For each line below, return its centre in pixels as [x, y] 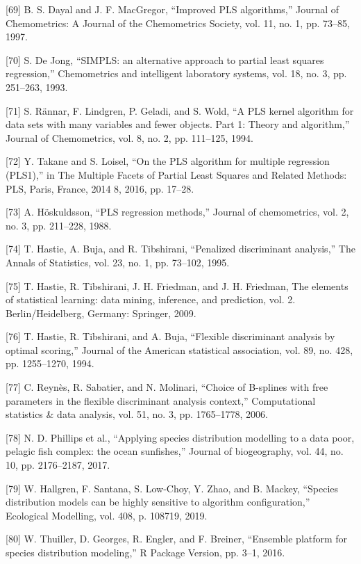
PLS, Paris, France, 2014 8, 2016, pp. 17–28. [100, 188]
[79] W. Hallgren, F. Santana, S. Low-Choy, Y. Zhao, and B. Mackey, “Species [172, 488]
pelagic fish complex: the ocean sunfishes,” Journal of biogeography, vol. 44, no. [175, 451]
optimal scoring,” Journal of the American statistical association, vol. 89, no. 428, [179, 349]
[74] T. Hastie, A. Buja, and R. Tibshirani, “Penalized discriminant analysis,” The [180, 249]
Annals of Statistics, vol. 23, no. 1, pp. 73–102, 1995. [118, 262]
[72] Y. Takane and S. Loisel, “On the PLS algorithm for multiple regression [168, 161]
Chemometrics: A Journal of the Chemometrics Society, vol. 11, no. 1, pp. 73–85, [178, 23]
